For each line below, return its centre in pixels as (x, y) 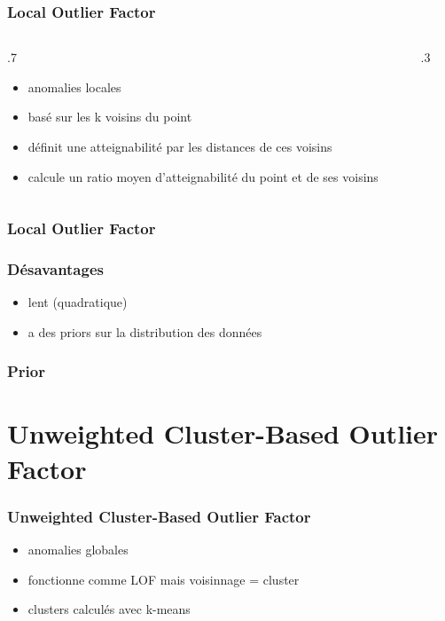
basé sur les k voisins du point (110, 117)
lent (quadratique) (78, 302)
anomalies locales (74, 86)
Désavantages (55, 268)
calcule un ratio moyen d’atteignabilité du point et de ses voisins (203, 176)
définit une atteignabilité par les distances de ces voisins (180, 146)
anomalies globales (78, 550)
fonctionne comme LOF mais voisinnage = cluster (164, 579)
